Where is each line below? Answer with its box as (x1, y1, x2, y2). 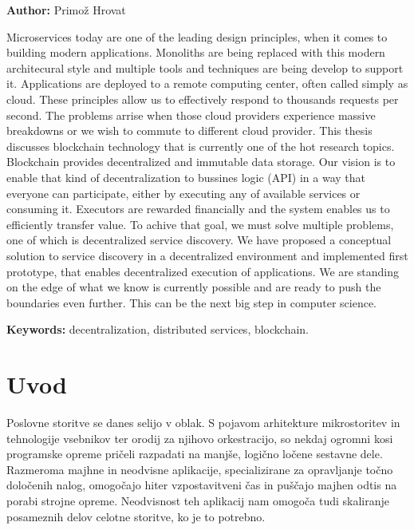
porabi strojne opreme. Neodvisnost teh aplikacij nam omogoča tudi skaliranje (6, 492, 390, 508)
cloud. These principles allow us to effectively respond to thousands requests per (6, 90, 399, 107)
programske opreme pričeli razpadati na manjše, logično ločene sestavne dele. (6, 445, 383, 462)
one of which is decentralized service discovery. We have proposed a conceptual (6, 231, 392, 248)
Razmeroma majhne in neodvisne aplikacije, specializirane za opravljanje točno (6, 461, 393, 477)
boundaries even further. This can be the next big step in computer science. (6, 294, 377, 310)
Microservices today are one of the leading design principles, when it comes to (6, 28, 388, 45)
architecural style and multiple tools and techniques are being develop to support (6, 59, 404, 76)
